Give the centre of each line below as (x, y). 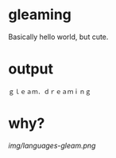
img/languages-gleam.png (52, 145)
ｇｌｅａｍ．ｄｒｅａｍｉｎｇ (50, 92)
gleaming (40, 15)
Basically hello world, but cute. (58, 37)
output (31, 69)
